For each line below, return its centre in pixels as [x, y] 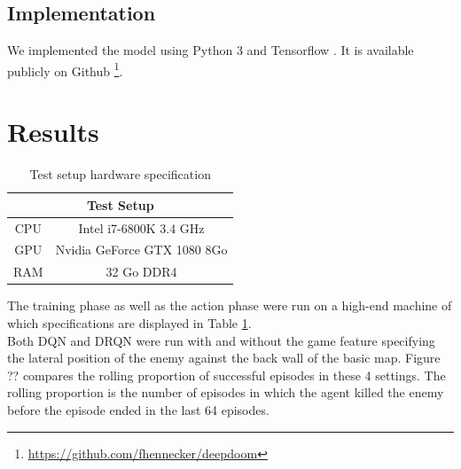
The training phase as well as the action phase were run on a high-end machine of [230, 305]
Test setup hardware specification [120, 174]
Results [53, 132]
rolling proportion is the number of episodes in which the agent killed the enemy [226, 392]
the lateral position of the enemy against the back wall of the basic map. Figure [224, 358]
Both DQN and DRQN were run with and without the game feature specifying [221, 340]
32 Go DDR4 [141, 272]
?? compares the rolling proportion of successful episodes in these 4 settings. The [227, 375]
